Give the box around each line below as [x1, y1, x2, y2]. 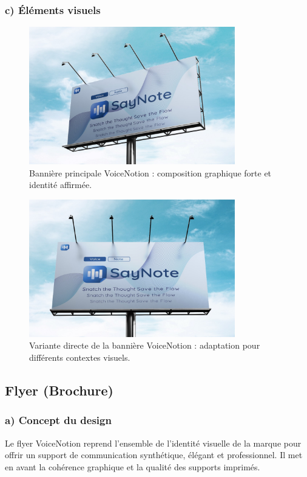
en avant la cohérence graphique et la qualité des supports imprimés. [5, 460, 260, 473]
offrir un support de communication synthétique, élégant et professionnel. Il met [5, 448, 303, 461]
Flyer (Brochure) [5, 380, 113, 399]
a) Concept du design [5, 413, 112, 428]
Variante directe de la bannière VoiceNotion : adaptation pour [29, 339, 260, 352]
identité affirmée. [29, 178, 92, 191]
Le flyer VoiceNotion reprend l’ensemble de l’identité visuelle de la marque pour [5, 436, 302, 449]
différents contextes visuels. [29, 350, 130, 363]
